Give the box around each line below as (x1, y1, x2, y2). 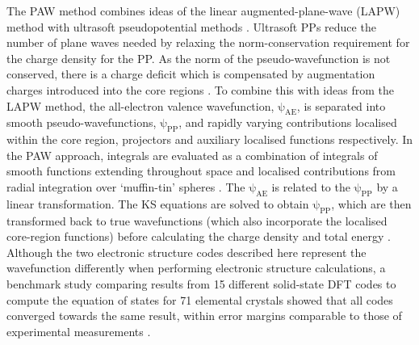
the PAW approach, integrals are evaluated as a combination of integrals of (6, 146, 378, 163)
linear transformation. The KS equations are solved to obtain (6, 195, 309, 212)
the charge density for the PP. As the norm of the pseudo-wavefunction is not (6, 49, 391, 66)
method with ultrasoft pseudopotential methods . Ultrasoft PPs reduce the (6, 18, 376, 35)
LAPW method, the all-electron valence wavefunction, (6, 97, 274, 114)
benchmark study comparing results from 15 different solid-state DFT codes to (6, 275, 396, 292)
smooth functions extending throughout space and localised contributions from (6, 162, 396, 179)
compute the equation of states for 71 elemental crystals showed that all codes (6, 291, 393, 308)
